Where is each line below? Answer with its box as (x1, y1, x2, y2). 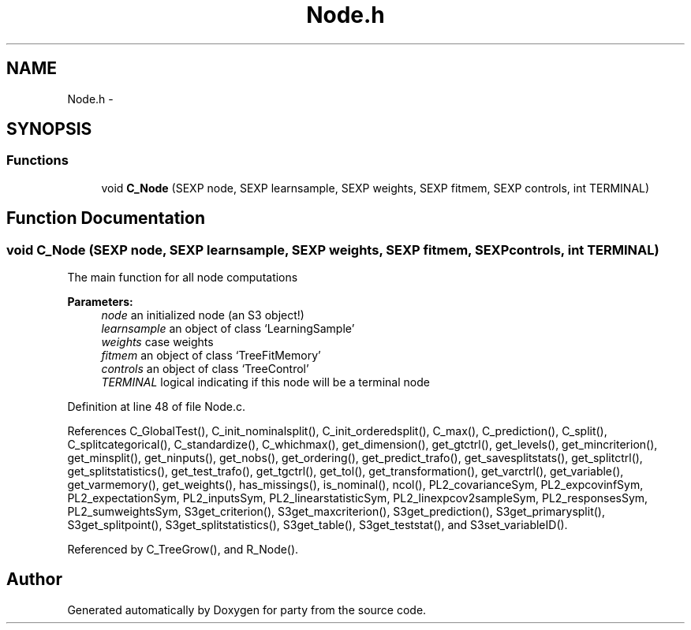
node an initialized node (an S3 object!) (101, 308, 304, 322)
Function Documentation (6, 208, 205, 229)
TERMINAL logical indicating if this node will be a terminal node (101, 375, 430, 390)
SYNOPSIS (6, 119, 92, 140)
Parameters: (67, 295, 133, 309)
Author (6, 569, 62, 590)
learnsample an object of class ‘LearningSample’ (101, 322, 355, 336)
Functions (6, 152, 69, 169)
